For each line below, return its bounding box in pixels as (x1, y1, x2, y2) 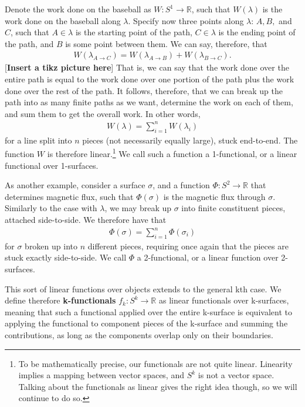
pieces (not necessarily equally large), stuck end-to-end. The (82, 134, 298, 146)
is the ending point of (218, 26, 296, 38)
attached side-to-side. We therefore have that (5, 213, 167, 225)
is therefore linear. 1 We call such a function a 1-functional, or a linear (47, 146, 297, 159)
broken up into (25, 239, 77, 252)
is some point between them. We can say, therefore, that (65, 37, 267, 49)
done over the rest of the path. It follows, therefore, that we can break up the (5, 84, 283, 96)
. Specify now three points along (128, 14, 244, 26)
